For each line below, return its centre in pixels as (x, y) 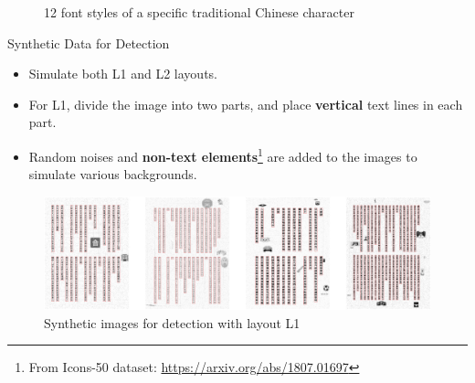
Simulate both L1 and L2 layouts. (123, 74)
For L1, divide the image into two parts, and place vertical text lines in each (246, 104)
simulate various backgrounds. (113, 174)
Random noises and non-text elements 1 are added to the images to (223, 154)
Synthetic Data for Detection (89, 43)
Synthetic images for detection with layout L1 (172, 322)
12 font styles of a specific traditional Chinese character (199, 12)
